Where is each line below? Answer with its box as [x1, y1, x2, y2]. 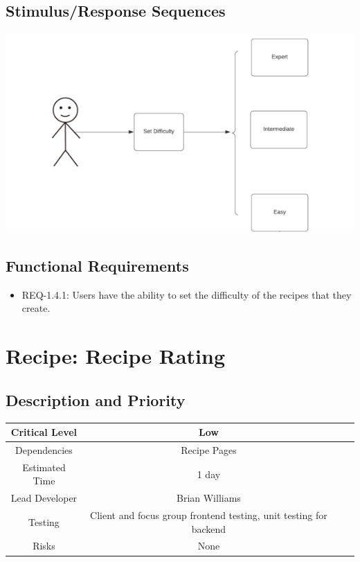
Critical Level [10, 425, 78, 439]
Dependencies [15, 442, 73, 457]
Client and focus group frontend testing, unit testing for [90, 508, 327, 523]
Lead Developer [10, 491, 78, 505]
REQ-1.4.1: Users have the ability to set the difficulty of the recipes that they [21, 287, 352, 301]
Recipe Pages [181, 442, 237, 457]
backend [191, 521, 226, 536]
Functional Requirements [6, 254, 189, 276]
